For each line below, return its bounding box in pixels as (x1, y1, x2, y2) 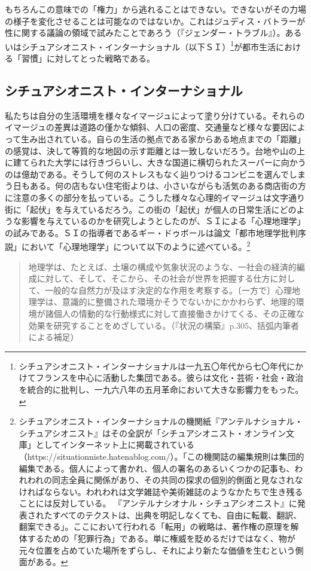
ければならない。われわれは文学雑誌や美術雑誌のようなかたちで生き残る (19, 485, 303, 497)
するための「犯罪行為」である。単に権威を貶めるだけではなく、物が (27, 532, 295, 545)
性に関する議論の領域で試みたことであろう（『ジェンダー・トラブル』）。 (5, 26, 285, 39)
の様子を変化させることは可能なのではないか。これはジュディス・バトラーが (5, 14, 306, 27)
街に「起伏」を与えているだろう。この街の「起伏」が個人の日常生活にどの (5, 203, 297, 215)
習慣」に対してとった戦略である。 (21, 52, 155, 65)
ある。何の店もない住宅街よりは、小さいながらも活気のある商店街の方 (29, 179, 306, 192)
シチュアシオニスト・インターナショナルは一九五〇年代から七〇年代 (19, 359, 286, 372)
